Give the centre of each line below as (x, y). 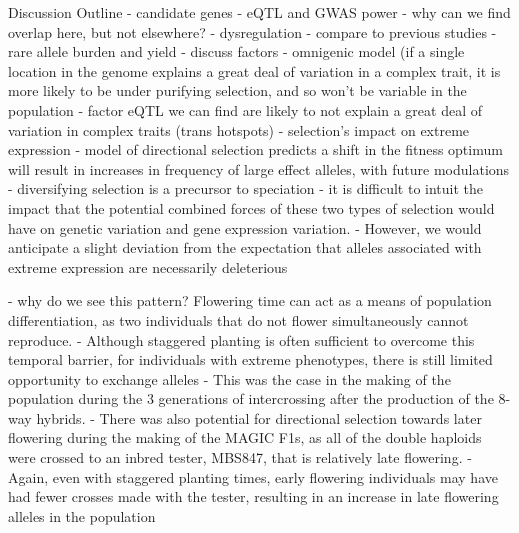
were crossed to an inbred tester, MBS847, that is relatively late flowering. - (240, 457)
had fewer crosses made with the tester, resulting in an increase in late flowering (253, 496)
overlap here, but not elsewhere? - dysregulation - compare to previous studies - (252, 31)
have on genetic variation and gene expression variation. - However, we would (245, 227)
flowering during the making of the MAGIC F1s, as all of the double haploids (245, 437)
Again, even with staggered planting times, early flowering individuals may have (253, 476)
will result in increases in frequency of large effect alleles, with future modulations (259, 168)
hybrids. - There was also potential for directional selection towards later (259, 417)
